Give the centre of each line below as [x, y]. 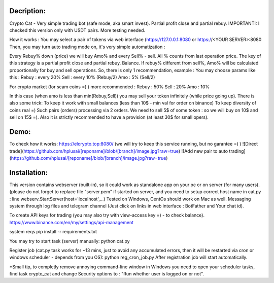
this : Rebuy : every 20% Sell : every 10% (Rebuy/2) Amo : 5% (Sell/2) [82, 77]
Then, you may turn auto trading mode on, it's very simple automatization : [87, 47]
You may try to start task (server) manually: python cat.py [70, 241]
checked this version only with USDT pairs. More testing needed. [77, 30]
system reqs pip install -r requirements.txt [53, 232]
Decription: [27, 11]
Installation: [29, 172]
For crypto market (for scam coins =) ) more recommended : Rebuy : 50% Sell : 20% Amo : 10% [110, 87]
